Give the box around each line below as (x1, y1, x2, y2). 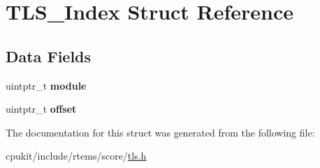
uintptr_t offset (6, 101, 77, 116)
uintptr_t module (6, 78, 87, 92)
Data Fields (6, 45, 92, 66)
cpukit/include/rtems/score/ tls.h (6, 148, 147, 163)
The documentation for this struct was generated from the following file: (6, 125, 315, 139)
